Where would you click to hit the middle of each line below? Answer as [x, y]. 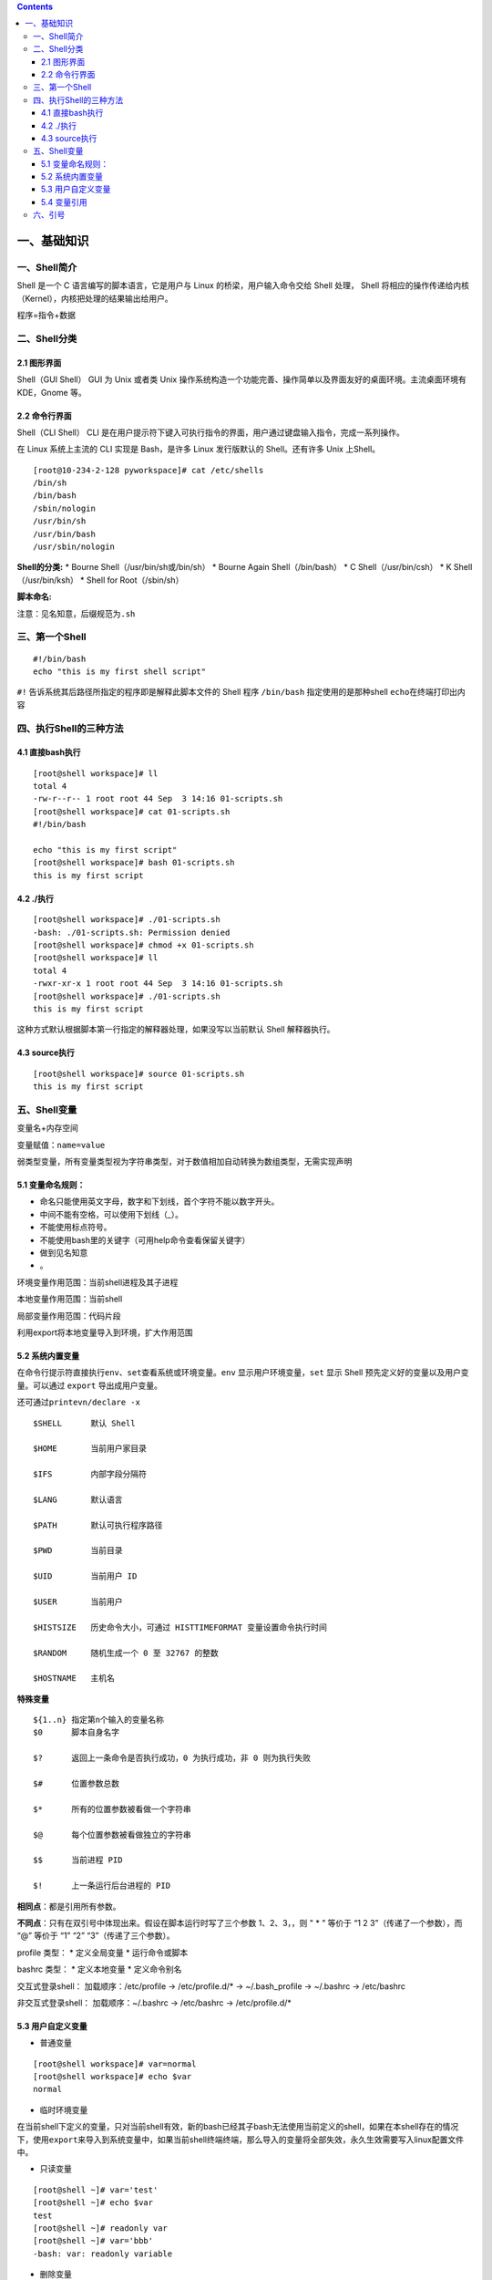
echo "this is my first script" [105, 850]
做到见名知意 [64, 1252]
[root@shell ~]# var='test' [96, 2190]
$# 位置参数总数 [77, 1784]
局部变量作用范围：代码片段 [69, 1316]
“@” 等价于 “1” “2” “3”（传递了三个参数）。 [96, 1936]
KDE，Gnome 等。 [51, 392]
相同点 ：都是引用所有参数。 [69, 1906]
